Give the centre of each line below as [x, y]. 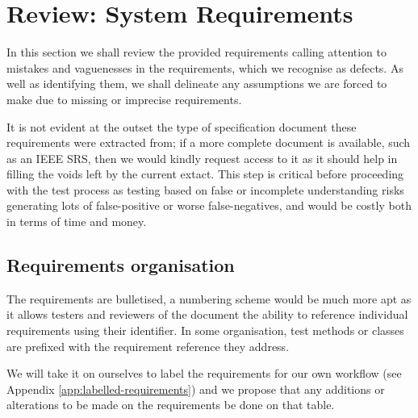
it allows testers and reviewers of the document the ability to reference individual [207, 314]
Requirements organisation [121, 265]
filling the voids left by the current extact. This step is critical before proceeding [205, 174]
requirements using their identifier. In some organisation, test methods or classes [205, 330]
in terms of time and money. [77, 222]
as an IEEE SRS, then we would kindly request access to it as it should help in [202, 158]
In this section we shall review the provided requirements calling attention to [197, 52]
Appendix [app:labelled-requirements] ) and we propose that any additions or [196, 389]
